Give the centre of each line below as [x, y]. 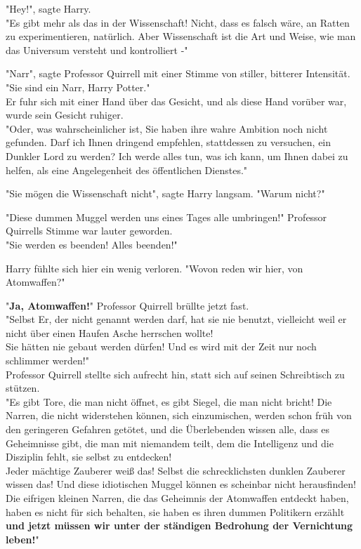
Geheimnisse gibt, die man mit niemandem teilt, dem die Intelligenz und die [170, 443]
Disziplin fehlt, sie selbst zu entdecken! [89, 457]
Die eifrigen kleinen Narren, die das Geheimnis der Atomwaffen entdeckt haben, [177, 498]
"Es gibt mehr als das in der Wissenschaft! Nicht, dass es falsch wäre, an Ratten [178, 22]
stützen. [23, 388]
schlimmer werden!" [47, 361]
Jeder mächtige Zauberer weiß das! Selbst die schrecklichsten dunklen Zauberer [176, 470]
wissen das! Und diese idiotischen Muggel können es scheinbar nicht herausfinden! [181, 484]
